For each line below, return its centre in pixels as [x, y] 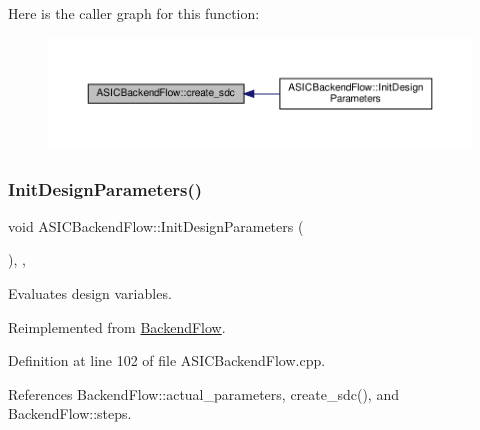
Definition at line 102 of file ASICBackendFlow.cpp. [167, 360]
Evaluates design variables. [90, 293]
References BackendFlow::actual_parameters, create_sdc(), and [203, 393]
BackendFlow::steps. [70, 413]
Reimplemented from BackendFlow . [117, 326]
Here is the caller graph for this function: [134, 13]
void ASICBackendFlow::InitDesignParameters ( [156, 225]
